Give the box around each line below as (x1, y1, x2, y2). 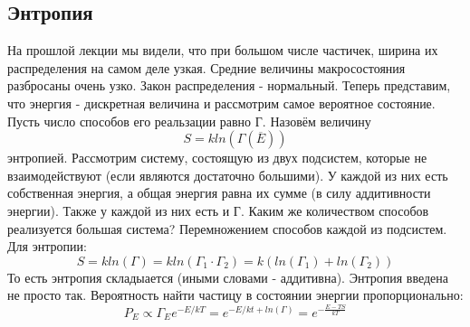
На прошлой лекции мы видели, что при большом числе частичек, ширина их (7, 41, 438, 60)
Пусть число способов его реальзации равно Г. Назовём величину (7, 111, 371, 130)
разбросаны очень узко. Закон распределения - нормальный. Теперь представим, (7, 76, 451, 95)
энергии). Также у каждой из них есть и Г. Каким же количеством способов (7, 201, 429, 220)
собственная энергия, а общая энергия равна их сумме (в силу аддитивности (7, 183, 431, 202)
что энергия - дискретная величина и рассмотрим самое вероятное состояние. (7, 93, 436, 112)
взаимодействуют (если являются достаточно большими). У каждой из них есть (7, 165, 448, 184)
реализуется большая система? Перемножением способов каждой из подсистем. (7, 219, 447, 238)
